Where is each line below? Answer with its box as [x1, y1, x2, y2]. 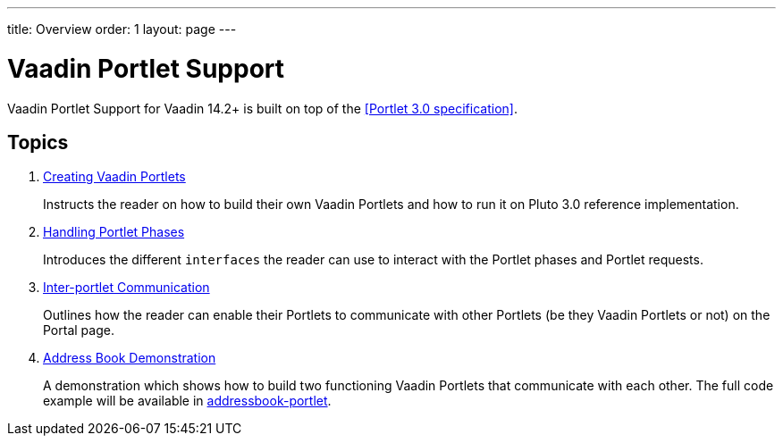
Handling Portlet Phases [43, 224, 185, 240]
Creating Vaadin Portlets [43, 169, 186, 185]
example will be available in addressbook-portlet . [43, 393, 332, 409]
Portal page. [43, 322, 114, 339]
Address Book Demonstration [43, 350, 216, 366]
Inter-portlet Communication [43, 280, 210, 296]
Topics [7, 130, 69, 154]
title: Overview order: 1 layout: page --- [7, 21, 237, 37]
